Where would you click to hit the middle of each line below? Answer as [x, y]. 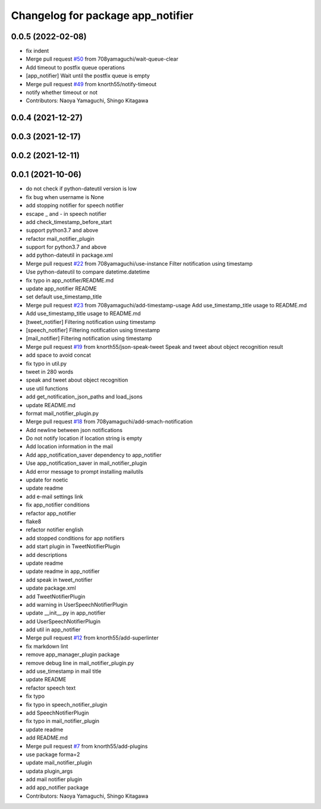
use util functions [47, 388]
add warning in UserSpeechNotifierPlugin [77, 605]
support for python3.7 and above [66, 247]
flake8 [34, 521]
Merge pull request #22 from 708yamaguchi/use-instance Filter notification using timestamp [139, 263]
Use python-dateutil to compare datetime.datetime [88, 272]
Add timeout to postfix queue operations [75, 67]
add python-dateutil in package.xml [69, 255]
